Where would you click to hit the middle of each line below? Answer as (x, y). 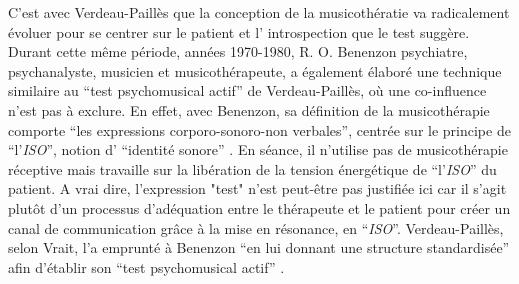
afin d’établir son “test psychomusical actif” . (146, 266)
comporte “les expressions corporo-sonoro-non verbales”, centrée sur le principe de (259, 129)
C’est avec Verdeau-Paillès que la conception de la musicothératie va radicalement (259, 12)
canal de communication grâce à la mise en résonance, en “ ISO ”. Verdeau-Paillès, (256, 227)
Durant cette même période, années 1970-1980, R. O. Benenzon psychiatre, (238, 51)
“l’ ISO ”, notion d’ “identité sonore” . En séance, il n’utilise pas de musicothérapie (258, 149)
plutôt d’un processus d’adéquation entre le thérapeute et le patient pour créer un (259, 207)
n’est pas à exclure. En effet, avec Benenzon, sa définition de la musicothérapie (249, 109)
